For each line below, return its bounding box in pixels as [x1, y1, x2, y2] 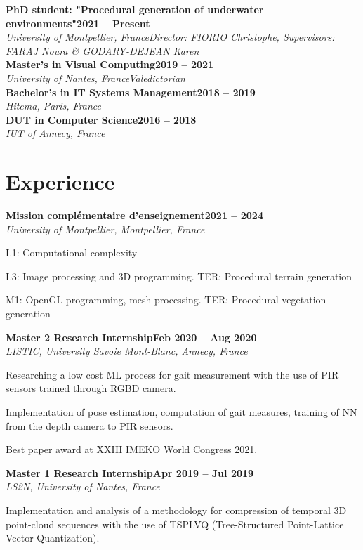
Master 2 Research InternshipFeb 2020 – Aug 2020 [6, 329, 257, 344]
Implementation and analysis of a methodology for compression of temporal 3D [6, 502, 347, 517]
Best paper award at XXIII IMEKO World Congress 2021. [6, 442, 258, 457]
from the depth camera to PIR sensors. [6, 418, 173, 433]
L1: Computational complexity [6, 245, 138, 260]
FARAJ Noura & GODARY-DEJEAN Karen [6, 43, 199, 58]
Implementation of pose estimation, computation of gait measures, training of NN [6, 405, 357, 419]
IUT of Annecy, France [6, 126, 105, 140]
